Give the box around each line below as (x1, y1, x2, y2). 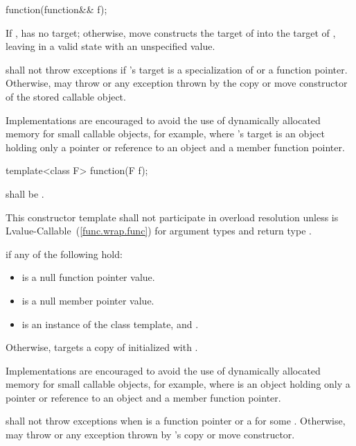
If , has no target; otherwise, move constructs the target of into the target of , (6, 25, 336, 40)
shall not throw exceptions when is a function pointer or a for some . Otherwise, (6, 413, 346, 428)
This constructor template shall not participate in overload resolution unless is (6, 209, 339, 224)
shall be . (6, 186, 44, 200)
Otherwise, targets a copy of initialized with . (6, 340, 198, 354)
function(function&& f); (6, 2, 107, 16)
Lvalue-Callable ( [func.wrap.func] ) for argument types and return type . (6, 223, 312, 238)
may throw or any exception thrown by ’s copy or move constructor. (6, 427, 295, 442)
